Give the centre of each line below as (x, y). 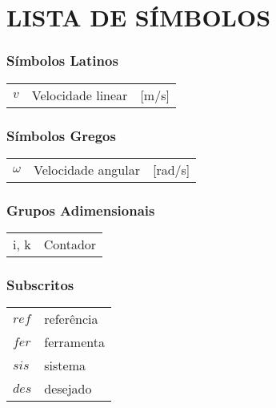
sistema (65, 366)
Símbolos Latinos (62, 61)
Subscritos (40, 284)
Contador (70, 244)
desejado (68, 389)
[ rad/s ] (171, 169)
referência (71, 319)
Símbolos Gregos (61, 135)
